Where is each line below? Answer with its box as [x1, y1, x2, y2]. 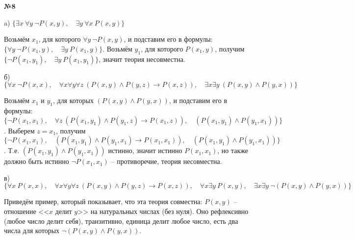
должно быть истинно [4, 156, 69, 166]
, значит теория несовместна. [99, 53, 185, 64]
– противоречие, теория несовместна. [111, 156, 222, 166]
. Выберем [4, 125, 35, 135]
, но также [217, 145, 249, 156]
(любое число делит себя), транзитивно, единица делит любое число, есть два [4, 215, 238, 226]
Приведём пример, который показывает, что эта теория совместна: [4, 196, 203, 207]
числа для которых [4, 225, 60, 236]
